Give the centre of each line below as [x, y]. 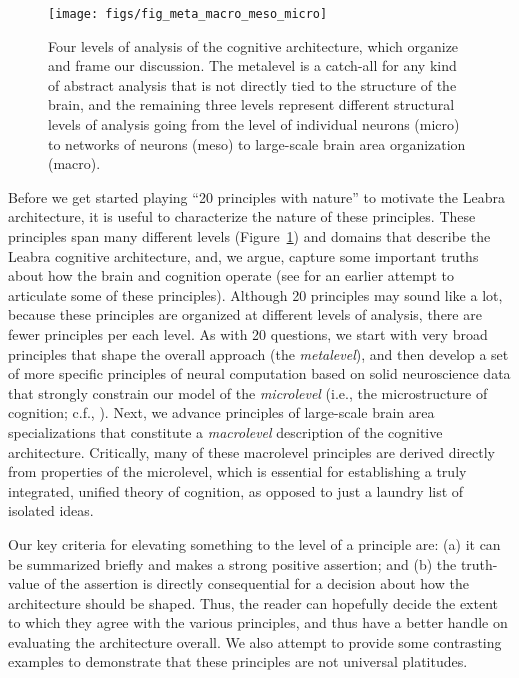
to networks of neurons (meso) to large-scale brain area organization [257, 143]
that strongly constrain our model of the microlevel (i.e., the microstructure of [248, 392]
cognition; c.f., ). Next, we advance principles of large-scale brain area [221, 412]
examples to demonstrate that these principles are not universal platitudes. [238, 661]
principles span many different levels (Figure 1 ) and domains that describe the [249, 236]
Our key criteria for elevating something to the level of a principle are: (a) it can [254, 543]
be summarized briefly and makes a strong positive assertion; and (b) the [232, 563]
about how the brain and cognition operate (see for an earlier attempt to [231, 275]
